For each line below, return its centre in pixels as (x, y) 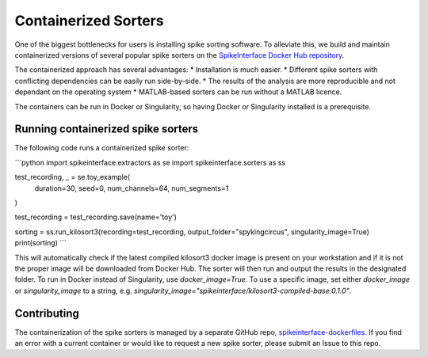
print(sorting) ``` (41, 243)
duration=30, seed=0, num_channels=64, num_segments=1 (132, 188)
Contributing (47, 313)
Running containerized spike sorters (107, 129)
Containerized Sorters (89, 21)
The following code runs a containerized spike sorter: (102, 148)
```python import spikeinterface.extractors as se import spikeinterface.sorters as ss (150, 162)
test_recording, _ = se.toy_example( (73, 177)
